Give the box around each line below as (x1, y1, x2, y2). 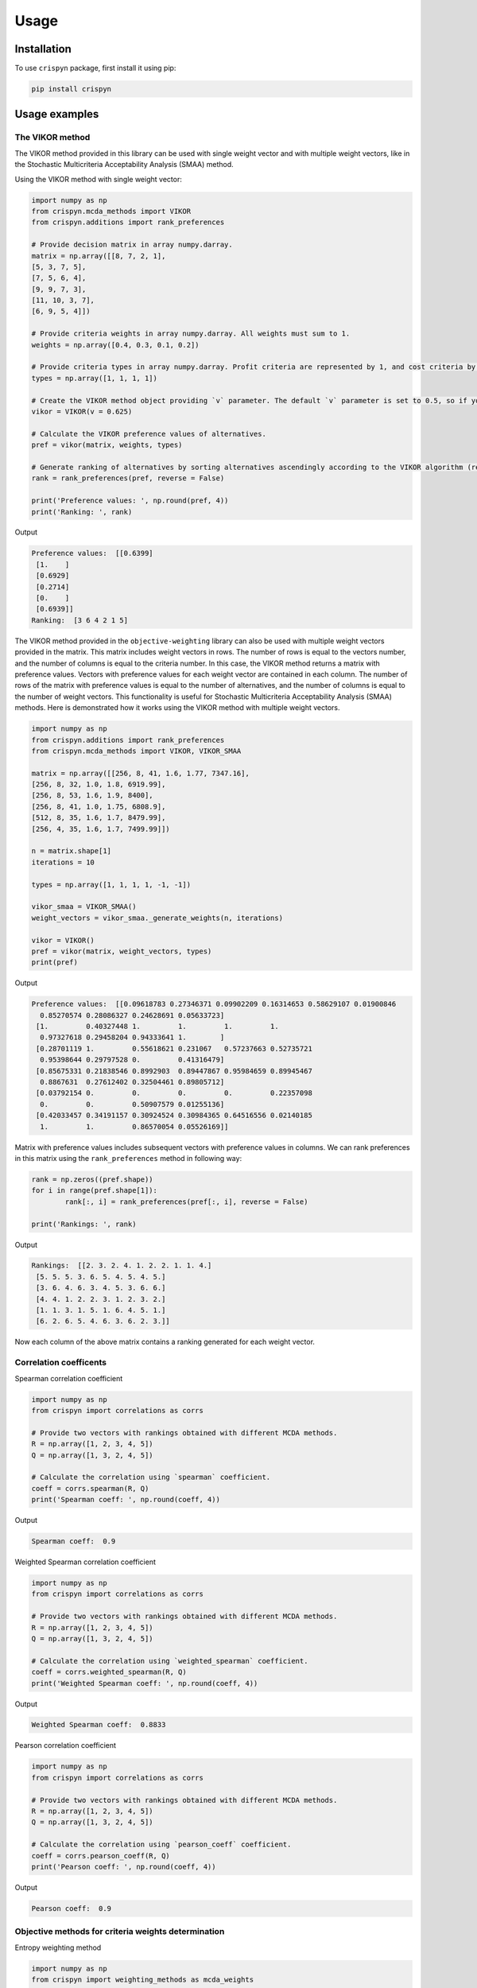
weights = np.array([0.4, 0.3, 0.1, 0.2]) (31, 340, 200, 349)
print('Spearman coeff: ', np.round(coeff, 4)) (31, 1495, 220, 1505)
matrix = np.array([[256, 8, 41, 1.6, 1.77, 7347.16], (31, 768, 250, 778)
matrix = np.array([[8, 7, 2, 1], (31, 251, 166, 260)
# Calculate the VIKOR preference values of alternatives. (31, 429, 266, 438)
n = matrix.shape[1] (31, 847, 111, 856)
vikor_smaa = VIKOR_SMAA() (31, 903, 137, 911)
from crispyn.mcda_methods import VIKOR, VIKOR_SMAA (31, 746, 242, 755)
